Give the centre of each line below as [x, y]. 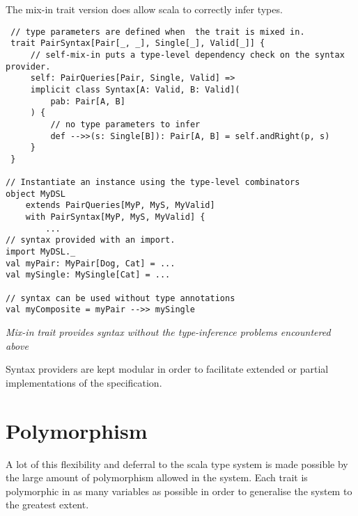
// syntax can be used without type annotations [120, 298]
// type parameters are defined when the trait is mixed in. [158, 32]
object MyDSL [36, 194]
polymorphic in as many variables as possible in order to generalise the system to [179, 491]
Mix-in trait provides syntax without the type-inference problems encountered [168, 332]
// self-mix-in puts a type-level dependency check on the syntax [187, 55]
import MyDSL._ [41, 252]
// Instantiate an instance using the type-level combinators [153, 183]
